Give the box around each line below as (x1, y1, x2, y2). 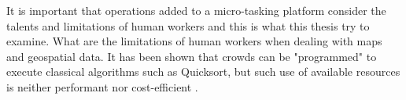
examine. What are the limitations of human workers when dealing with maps (6, 33, 382, 49)
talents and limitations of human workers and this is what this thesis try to (6, 17, 370, 34)
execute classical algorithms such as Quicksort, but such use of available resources (6, 63, 400, 80)
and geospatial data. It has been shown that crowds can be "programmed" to (6, 48, 377, 64)
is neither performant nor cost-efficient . (6, 78, 198, 95)
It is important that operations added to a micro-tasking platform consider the (6, 2, 386, 18)
